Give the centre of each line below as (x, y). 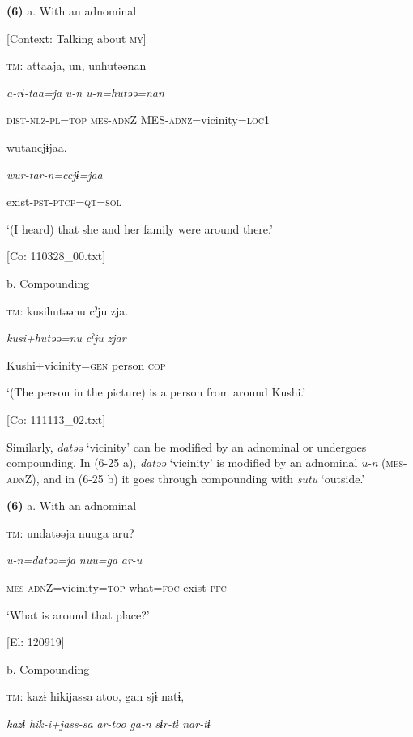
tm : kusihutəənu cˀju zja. (68, 310)
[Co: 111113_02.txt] (56, 419)
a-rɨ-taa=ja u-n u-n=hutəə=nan (85, 92)
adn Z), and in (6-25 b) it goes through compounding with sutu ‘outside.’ (186, 478)
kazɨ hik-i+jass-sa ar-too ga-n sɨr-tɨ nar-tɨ (109, 724)
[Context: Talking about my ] (77, 38)
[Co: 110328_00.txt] (56, 256)
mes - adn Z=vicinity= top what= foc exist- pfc (117, 587)
